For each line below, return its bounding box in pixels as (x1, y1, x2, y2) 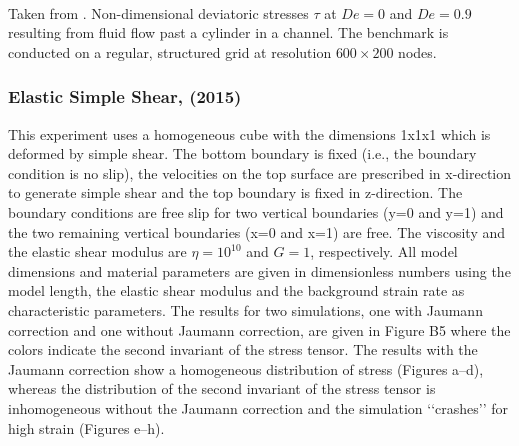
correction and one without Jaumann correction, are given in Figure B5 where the (8, 319, 511, 340)
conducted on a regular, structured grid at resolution (8, 41, 332, 62)
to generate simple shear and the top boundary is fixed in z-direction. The (8, 182, 463, 203)
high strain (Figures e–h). (8, 417, 165, 438)
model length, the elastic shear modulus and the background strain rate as (8, 280, 465, 301)
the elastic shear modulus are (8, 241, 187, 262)
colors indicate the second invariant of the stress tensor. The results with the (8, 339, 478, 360)
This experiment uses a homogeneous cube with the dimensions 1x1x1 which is (8, 123, 491, 144)
